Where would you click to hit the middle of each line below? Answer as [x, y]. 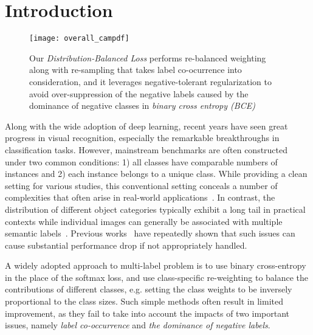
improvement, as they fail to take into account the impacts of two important [147, 313]
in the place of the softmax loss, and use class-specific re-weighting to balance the [157, 277]
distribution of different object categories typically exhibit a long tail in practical [155, 209]
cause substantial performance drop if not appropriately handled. [126, 245]
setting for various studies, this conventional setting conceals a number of [141, 185]
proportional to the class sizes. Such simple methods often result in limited [144, 301]
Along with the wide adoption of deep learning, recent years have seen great [146, 126]
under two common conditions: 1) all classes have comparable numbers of [141, 161]
